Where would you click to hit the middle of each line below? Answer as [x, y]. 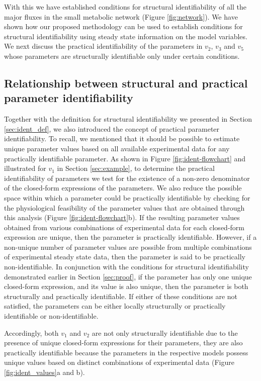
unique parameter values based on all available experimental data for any [117, 148]
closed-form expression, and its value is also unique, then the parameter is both [126, 286]
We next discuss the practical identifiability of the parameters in [103, 46]
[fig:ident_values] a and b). [45, 372]
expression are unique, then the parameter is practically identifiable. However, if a [130, 237]
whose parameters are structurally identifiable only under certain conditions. [122, 56]
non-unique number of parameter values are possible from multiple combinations [128, 247]
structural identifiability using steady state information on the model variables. [126, 36]
